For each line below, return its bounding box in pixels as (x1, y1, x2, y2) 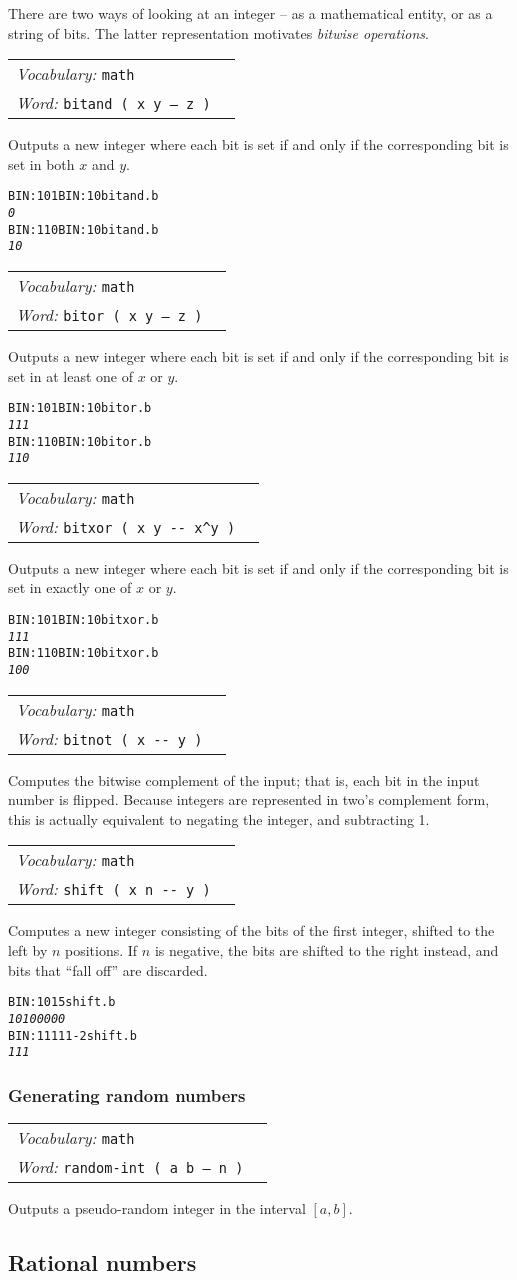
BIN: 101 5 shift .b (8, 995, 116, 1010)
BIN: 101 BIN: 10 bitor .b (8, 401, 152, 416)
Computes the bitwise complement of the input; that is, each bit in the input (8, 769, 480, 790)
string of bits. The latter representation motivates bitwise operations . (8, 22, 429, 43)
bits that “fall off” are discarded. (8, 959, 208, 980)
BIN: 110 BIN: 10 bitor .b (8, 434, 152, 449)
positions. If (65, 940, 138, 960)
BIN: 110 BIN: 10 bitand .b (8, 222, 159, 237)
